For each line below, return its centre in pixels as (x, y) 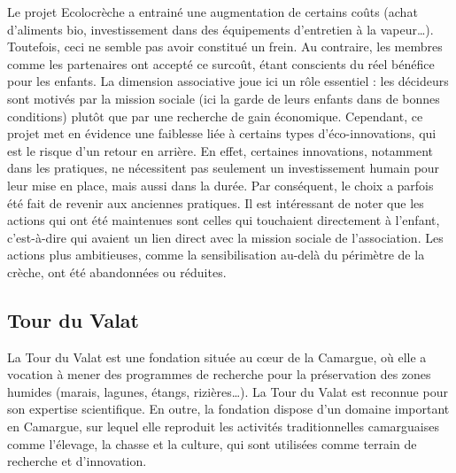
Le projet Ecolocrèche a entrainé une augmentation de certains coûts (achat (213, 12)
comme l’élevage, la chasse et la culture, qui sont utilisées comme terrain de (212, 443)
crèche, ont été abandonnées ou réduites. (117, 271)
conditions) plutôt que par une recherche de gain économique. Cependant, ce (215, 116)
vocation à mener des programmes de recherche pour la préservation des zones (219, 374)
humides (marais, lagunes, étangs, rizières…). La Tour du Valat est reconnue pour (228, 391)
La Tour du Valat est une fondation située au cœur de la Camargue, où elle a (217, 357)
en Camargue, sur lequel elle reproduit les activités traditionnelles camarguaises (223, 426)
